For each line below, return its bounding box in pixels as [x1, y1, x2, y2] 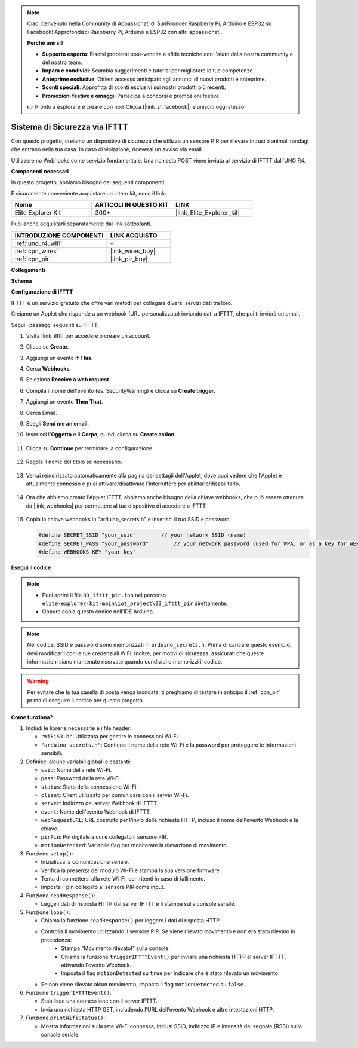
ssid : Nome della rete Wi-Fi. [41, 766, 112, 774]
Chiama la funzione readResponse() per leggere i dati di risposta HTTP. [41, 916, 221, 924]
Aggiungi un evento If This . [26, 354, 93, 361]
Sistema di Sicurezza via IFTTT [11, 121, 128, 132]
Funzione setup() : [26, 850, 74, 857]
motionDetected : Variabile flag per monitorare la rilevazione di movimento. [41, 842, 229, 849]
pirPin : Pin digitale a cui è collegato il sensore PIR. [41, 833, 168, 841]
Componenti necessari [11, 167, 69, 175]
